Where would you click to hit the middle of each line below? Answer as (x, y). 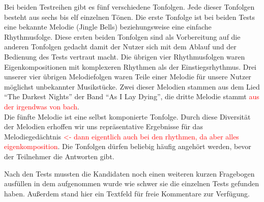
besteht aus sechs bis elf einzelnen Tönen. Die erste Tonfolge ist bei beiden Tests (129, 17)
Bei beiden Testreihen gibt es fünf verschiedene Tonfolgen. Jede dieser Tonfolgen (129, 7)
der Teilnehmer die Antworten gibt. (59, 156)
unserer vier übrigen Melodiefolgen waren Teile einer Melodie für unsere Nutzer (128, 77)
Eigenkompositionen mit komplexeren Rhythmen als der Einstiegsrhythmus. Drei (130, 66)
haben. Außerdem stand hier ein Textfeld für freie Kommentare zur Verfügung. (127, 193)
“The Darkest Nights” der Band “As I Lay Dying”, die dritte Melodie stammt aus (132, 96)
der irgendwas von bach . (42, 106)
